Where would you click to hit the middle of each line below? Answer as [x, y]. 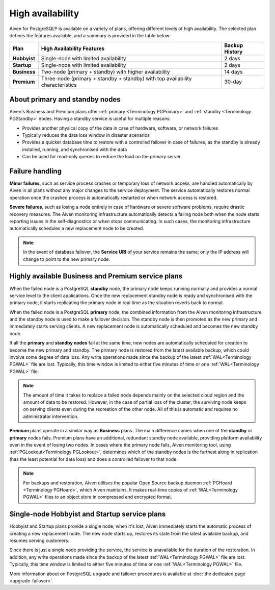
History [233, 52]
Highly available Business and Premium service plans [96, 276]
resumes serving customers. [39, 540]
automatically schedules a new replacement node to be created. [77, 228]
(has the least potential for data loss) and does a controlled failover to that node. [94, 459]
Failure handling [36, 171]
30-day [233, 82]
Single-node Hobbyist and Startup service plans [88, 514]
